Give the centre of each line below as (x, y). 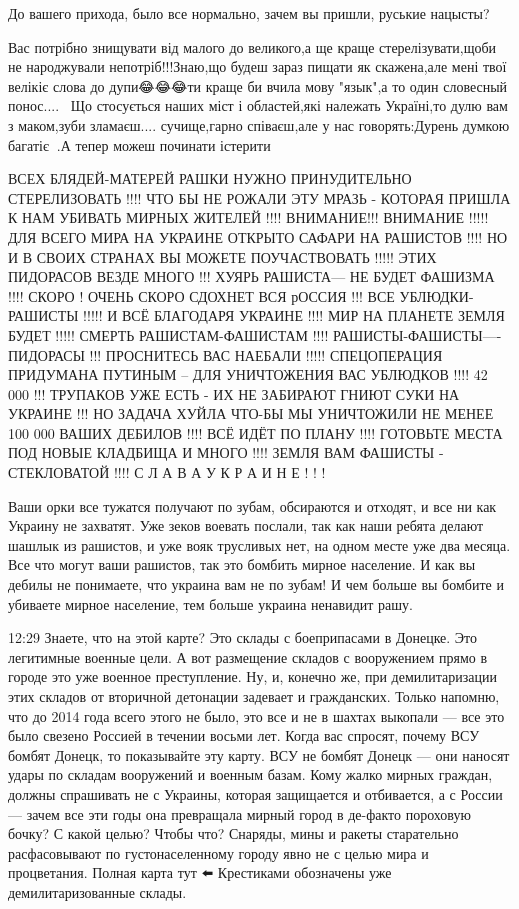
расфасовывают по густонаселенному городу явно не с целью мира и (218, 852)
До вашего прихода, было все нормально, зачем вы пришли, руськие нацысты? (249, 13)
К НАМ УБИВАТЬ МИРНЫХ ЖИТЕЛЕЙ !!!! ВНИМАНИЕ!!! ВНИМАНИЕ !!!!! (248, 217)
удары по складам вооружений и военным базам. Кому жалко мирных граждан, (250, 774)
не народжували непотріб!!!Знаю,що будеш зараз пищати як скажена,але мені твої (257, 66)
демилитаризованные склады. (97, 891)
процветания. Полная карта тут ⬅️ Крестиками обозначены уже (200, 872)
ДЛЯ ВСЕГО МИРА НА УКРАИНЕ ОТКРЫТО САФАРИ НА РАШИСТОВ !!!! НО (258, 236)
